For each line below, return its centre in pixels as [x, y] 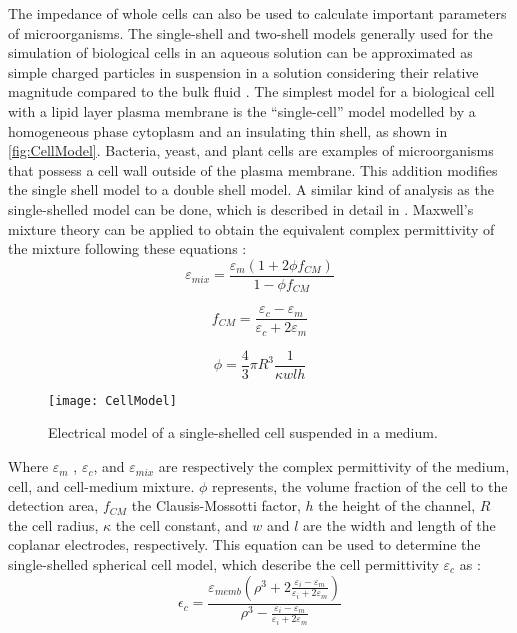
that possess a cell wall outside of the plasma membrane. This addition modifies [253, 169]
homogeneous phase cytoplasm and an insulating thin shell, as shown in [228, 130]
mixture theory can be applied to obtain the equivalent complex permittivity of [251, 228]
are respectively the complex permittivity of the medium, [334, 466]
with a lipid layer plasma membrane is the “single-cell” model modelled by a [242, 110]
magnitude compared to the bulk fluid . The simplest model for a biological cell [251, 91]
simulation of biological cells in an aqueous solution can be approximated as [240, 52]
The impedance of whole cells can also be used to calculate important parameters [257, 13]
